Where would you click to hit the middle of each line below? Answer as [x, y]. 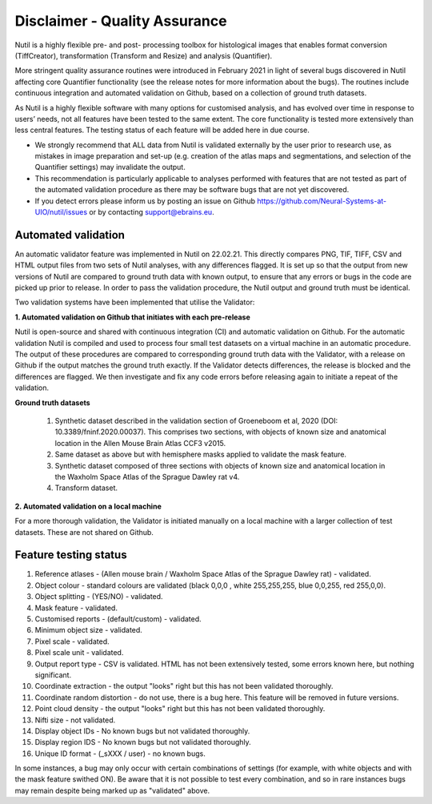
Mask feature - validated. [76, 608]
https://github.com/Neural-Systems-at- [322, 201]
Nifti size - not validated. [75, 720]
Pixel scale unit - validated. [79, 653]
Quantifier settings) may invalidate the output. [110, 167]
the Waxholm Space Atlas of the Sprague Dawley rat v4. [147, 476]
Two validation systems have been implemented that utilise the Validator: [135, 302]
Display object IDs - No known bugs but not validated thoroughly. [142, 731]
